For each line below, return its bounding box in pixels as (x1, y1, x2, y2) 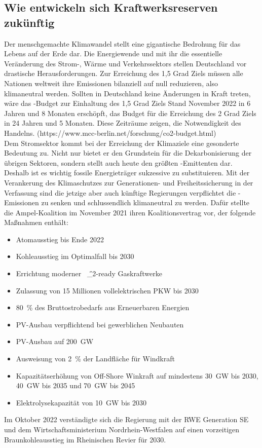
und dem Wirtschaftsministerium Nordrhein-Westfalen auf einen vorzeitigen (4, 424, 240, 434)
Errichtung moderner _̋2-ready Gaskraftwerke (16, 268, 162, 279)
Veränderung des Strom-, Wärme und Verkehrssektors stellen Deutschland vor (4, 58, 247, 68)
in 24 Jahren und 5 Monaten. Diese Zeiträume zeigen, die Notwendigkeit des (4, 118, 241, 128)
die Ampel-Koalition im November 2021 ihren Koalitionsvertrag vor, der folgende (4, 207, 256, 217)
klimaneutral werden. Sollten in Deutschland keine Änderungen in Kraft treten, (4, 88, 251, 98)
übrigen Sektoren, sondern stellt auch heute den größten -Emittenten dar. (4, 157, 233, 168)
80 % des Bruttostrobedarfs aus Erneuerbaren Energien (16, 302, 190, 313)
